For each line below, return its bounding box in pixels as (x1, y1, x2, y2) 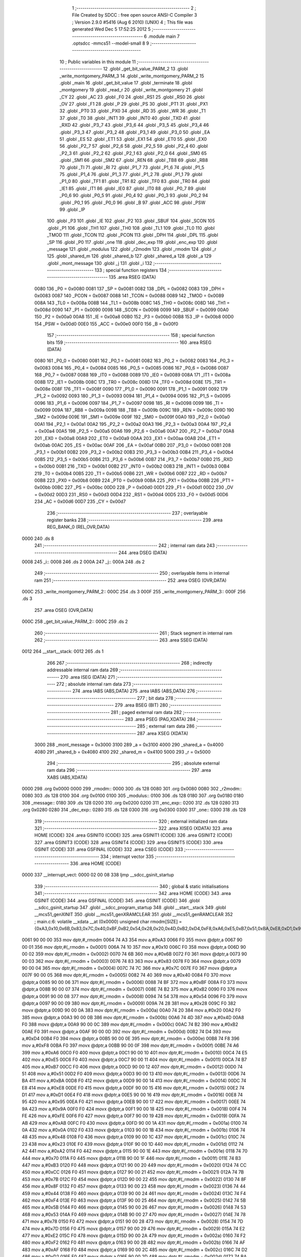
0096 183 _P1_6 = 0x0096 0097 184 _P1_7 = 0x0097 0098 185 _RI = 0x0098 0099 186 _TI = (34, 400, 224, 406)
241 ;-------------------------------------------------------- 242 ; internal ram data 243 (34, 543, 215, 549)
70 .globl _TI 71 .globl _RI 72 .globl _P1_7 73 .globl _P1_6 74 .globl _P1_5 (59, 164, 205, 170)
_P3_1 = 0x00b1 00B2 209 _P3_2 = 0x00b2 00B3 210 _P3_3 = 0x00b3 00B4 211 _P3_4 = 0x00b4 (34, 449, 234, 455)
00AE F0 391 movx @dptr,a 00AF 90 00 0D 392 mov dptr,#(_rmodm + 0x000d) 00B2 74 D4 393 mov (22, 1028, 231, 1034)
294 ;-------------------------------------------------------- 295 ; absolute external (47, 760, 220, 766)
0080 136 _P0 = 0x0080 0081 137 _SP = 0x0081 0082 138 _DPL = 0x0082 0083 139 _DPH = (34, 286, 225, 292)
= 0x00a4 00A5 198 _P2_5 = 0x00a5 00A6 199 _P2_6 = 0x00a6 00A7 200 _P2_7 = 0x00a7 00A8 (34, 428, 234, 434)
